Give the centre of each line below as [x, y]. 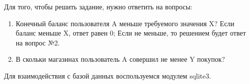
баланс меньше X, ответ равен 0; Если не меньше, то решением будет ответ [131, 33]
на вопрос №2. [38, 42]
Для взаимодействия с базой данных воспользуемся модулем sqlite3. [108, 75]
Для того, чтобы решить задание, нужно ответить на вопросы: [98, 6]
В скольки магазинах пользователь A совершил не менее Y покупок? [120, 59]
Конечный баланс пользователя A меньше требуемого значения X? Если [125, 23]
